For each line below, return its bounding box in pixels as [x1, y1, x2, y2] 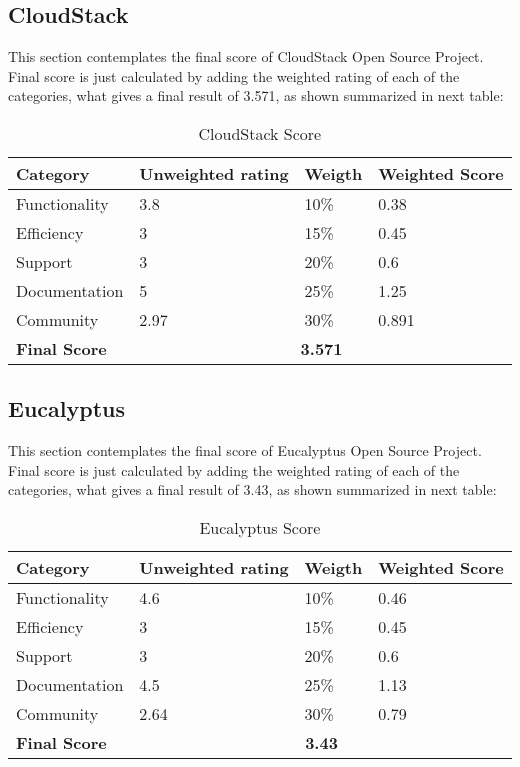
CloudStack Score [198, 121, 322, 145]
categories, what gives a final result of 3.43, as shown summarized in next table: [8, 479, 497, 500]
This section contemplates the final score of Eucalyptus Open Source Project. [8, 440, 482, 461]
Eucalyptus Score [199, 515, 321, 539]
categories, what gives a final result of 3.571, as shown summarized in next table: [8, 85, 504, 106]
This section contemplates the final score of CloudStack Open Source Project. [8, 46, 484, 67]
